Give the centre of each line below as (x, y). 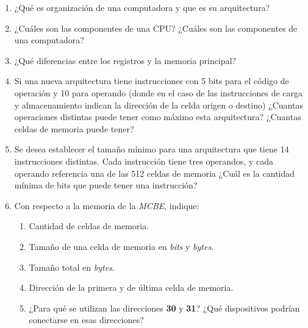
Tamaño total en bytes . (72, 267)
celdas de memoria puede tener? (74, 128)
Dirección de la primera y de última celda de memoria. (131, 287)
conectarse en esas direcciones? (86, 320)
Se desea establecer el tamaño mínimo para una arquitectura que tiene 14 (152, 149)
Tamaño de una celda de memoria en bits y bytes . (121, 246)
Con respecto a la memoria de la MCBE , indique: (107, 205)
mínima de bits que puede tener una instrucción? (106, 185)
